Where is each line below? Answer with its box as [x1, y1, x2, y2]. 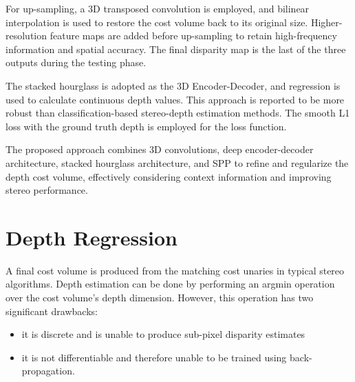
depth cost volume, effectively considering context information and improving [6, 169, 332, 183]
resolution [6, 28, 47, 43]
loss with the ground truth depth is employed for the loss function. [6, 119, 287, 133]
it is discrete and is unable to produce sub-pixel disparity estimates [21, 327, 305, 341]
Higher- [310, 14, 343, 29]
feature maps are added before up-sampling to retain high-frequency [50, 28, 337, 43]
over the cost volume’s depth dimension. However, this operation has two [6, 290, 314, 305]
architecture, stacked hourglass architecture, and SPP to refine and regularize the [6, 155, 349, 170]
